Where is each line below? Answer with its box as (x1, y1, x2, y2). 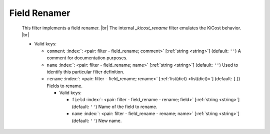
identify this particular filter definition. (46, 69, 124, 75)
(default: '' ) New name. (71, 118, 122, 124)
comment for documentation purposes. (46, 55, 127, 61)
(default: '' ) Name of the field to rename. (71, 104, 157, 110)
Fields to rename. (46, 83, 82, 89)
